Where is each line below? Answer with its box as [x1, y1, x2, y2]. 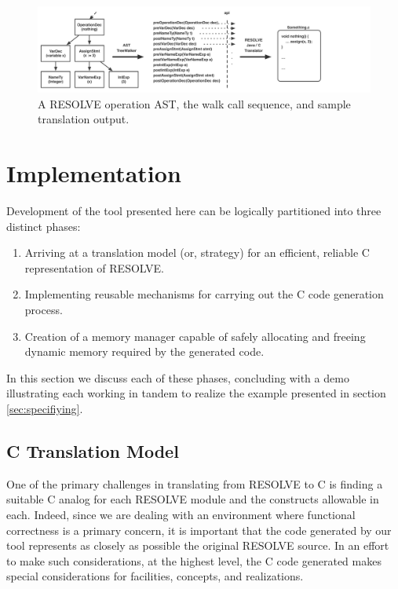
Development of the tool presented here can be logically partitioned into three [6, 203, 382, 219]
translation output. [38, 111, 130, 127]
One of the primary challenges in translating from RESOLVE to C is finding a [6, 475, 383, 492]
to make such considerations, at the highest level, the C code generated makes [6, 552, 382, 569]
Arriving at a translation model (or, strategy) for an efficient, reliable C [24, 244, 370, 261]
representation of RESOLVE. [24, 259, 164, 276]
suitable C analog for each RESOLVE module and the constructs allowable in [6, 491, 379, 507]
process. [24, 302, 63, 318]
